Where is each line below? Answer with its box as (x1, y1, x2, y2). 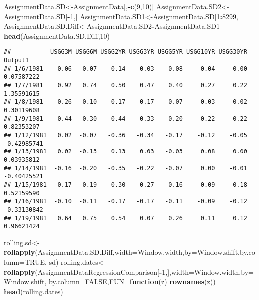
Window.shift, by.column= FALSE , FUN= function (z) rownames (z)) (4, 276, 216, 287)
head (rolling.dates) (4, 286, 63, 296)
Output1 (4, 57, 29, 64)
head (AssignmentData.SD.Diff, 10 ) (4, 30, 110, 41)
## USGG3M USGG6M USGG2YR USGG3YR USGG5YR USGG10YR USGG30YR (4, 48, 247, 56)
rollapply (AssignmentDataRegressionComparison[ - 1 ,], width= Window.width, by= (4, 266, 254, 277)
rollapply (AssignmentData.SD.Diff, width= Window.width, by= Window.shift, (4, 247, 240, 257)
